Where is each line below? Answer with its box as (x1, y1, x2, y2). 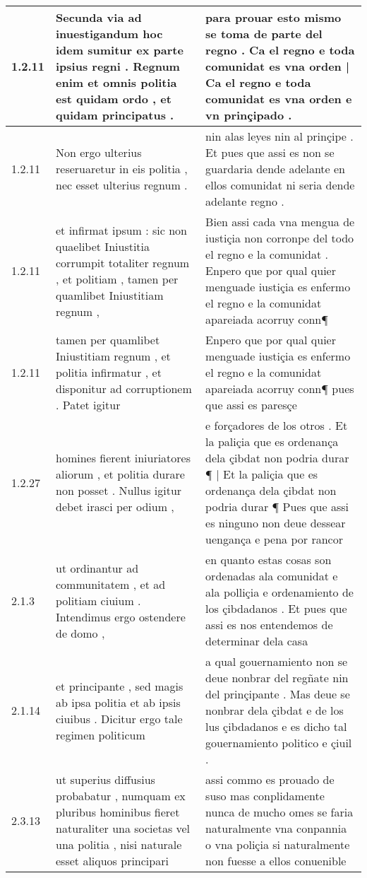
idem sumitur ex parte (56, 42, 183, 58)
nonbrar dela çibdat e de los (205, 702, 344, 718)
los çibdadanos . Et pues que (205, 600, 347, 616)
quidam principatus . (56, 107, 174, 123)
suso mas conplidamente (205, 788, 325, 804)
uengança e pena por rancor (205, 531, 343, 547)
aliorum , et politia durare (56, 466, 185, 482)
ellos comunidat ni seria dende (205, 177, 355, 193)
